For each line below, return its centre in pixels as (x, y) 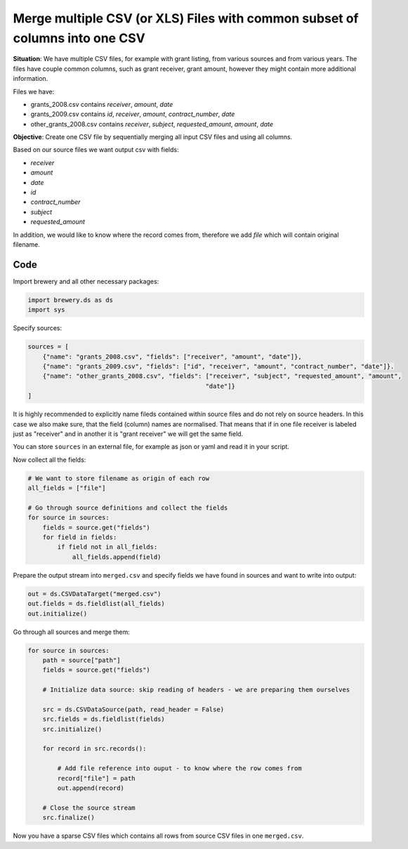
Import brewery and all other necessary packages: (86, 281)
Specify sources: (38, 328)
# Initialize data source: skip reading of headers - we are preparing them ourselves (196, 690)
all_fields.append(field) (117, 557)
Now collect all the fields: (50, 460)
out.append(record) (91, 788)
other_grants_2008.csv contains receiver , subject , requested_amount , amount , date (152, 124)
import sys (46, 310)
